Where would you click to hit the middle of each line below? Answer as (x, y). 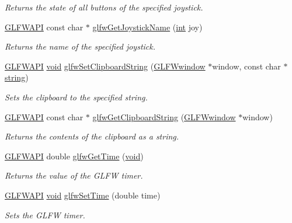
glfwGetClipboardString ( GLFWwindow (164, 116)
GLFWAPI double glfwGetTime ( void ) (74, 156)
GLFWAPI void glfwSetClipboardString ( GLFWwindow (105, 66)
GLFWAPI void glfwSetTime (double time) (83, 195)
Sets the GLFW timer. (45, 215)
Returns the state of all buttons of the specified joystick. (104, 7)
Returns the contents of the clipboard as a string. (92, 136)
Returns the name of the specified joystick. (80, 46)
